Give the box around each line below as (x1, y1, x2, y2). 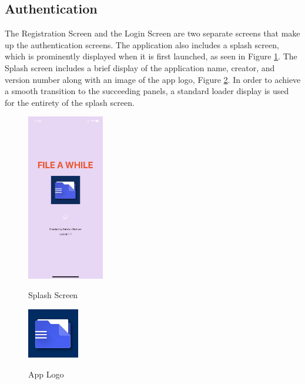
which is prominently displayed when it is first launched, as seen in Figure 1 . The (5, 50, 297, 62)
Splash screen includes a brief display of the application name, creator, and (5, 61, 275, 74)
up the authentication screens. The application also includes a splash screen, (5, 38, 279, 51)
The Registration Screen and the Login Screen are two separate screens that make (5, 27, 300, 39)
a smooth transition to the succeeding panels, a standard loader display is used (5, 85, 289, 97)
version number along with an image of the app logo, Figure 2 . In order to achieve (5, 73, 301, 85)
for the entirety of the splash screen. (5, 96, 135, 108)
